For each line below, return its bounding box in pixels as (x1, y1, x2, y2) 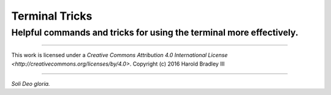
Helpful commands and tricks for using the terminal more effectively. (11, 27, 299, 38)
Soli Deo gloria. (11, 80, 50, 87)
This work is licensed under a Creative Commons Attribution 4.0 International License (11, 51, 228, 59)
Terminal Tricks (11, 9, 93, 23)
